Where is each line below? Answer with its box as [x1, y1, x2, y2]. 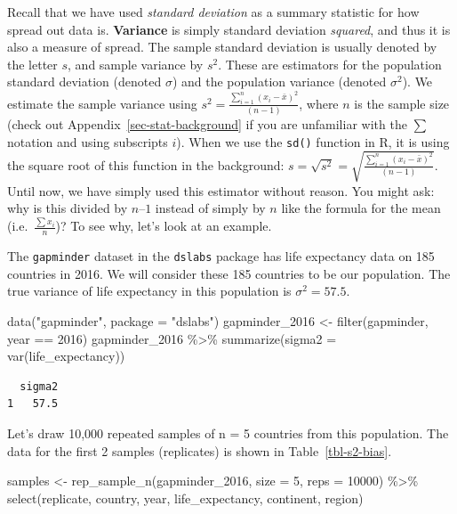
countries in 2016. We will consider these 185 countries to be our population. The [7, 264, 451, 282]
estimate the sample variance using [7, 94, 197, 112]
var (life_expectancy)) [7, 347, 125, 365]
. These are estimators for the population [218, 54, 442, 73]
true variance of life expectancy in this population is [7, 281, 292, 300]
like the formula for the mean [281, 199, 441, 217]
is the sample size [354, 94, 450, 112]
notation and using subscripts [7, 132, 168, 151]
